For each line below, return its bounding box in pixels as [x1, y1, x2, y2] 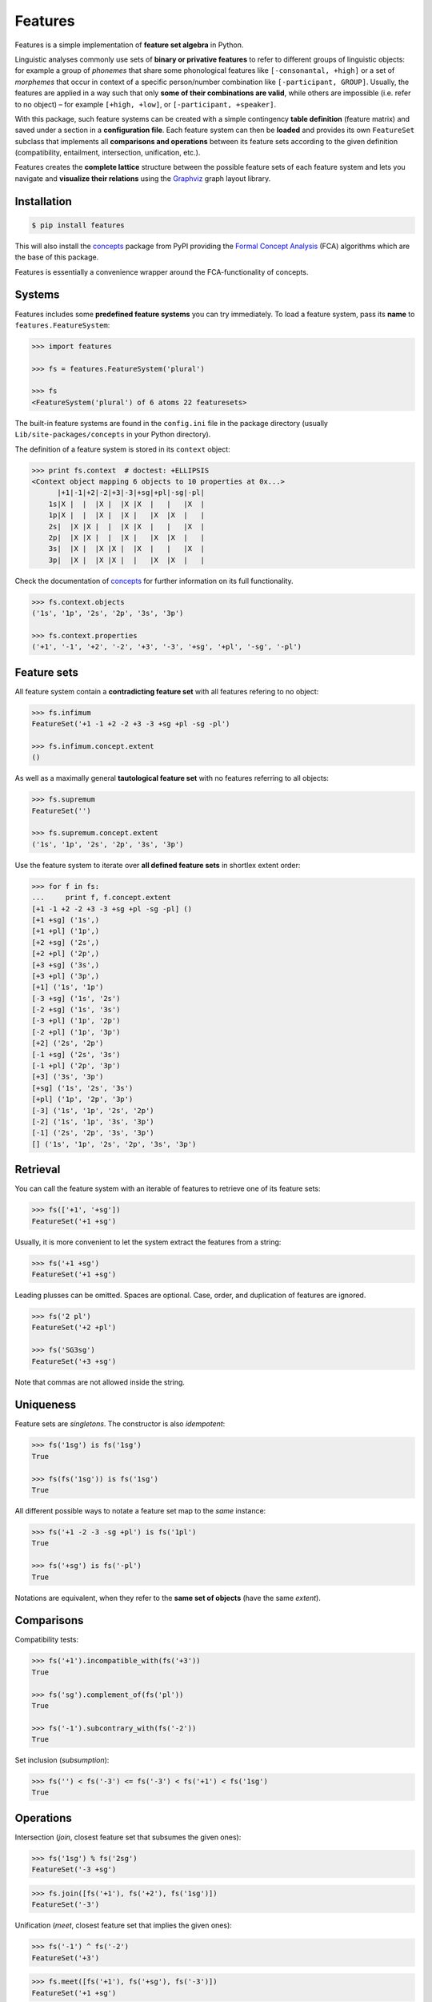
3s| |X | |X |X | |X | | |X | [48, 545, 206, 553]
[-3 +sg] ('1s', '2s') [31, 994, 121, 1003]
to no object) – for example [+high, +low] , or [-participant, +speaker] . [14, 99, 277, 109]
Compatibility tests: [14, 1634, 79, 1645]
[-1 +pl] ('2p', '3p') [31, 1061, 121, 1071]
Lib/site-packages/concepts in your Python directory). [14, 429, 211, 440]
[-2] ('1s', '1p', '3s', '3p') [31, 1117, 155, 1126]
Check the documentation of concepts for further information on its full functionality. [14, 576, 294, 585]
